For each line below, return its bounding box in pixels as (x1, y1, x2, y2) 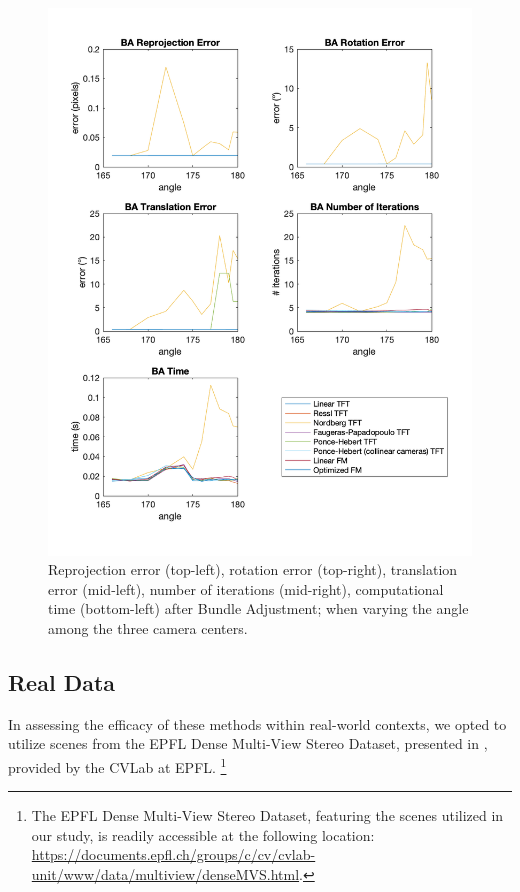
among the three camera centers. (48, 617, 248, 638)
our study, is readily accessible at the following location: (31, 824, 375, 845)
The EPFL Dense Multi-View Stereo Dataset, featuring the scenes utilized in (31, 805, 504, 826)
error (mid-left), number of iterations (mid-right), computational (48, 578, 444, 599)
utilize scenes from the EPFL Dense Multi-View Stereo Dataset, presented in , (8, 733, 488, 754)
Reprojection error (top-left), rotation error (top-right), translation (48, 559, 458, 580)
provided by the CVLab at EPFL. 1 (8, 753, 227, 777)
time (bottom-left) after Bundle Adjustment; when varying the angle (48, 598, 469, 619)
